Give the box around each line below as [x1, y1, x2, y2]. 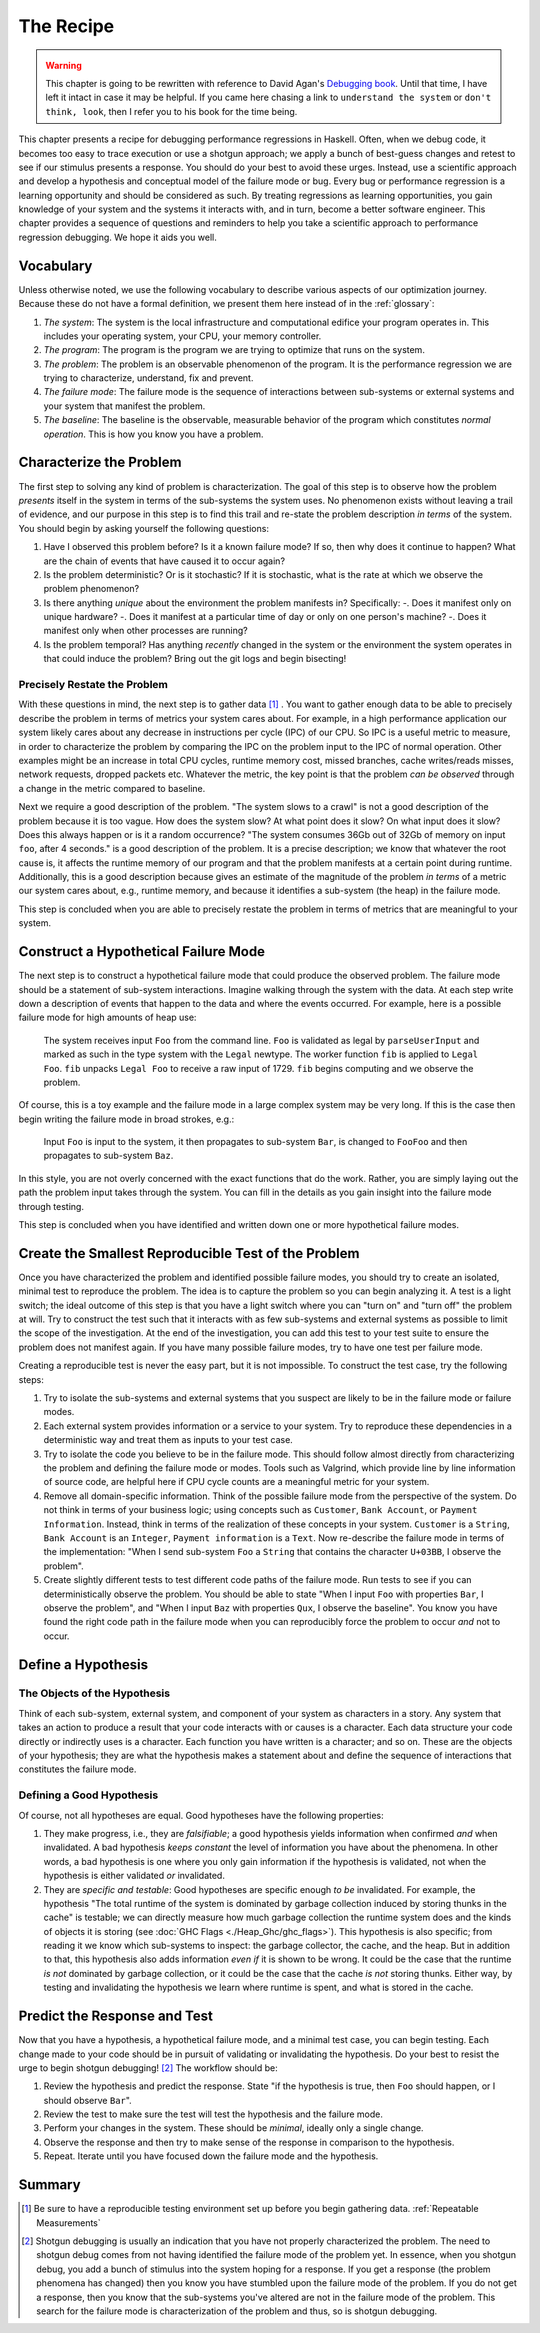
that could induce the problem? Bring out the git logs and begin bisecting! [43, 653, 347, 665]
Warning [45, 59, 82, 71]
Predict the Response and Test [18, 2008, 214, 2025]
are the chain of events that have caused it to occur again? [43, 555, 285, 567]
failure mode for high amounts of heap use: [18, 1011, 197, 1024]
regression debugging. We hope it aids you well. [18, 231, 217, 243]
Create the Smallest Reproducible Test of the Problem [18, 1245, 360, 1262]
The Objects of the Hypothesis [18, 1686, 170, 1700]
